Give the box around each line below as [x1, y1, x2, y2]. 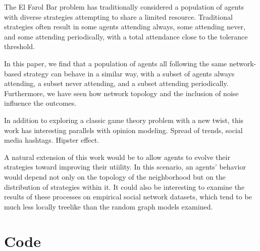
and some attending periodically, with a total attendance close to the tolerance [4, 31, 248, 41]
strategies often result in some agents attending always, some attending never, [4, 21, 245, 32]
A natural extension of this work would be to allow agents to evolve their [4, 151, 230, 162]
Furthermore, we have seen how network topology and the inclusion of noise [4, 88, 239, 98]
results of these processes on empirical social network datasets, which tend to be [4, 191, 252, 202]
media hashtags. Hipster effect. [4, 135, 99, 145]
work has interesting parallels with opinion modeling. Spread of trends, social [4, 124, 243, 135]
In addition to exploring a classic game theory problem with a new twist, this [4, 114, 244, 125]
